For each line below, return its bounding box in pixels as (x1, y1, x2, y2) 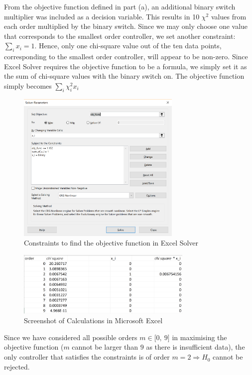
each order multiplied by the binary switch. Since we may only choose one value (4, 21, 248, 31)
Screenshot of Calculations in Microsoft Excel (24, 315, 163, 326)
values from (211, 11, 247, 21)
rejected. (4, 361, 30, 372)
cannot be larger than (72, 342, 138, 352)
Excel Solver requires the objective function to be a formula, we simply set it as (4, 61, 247, 71)
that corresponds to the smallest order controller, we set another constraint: (4, 30, 236, 41)
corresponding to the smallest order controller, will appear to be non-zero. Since (4, 51, 248, 62)
